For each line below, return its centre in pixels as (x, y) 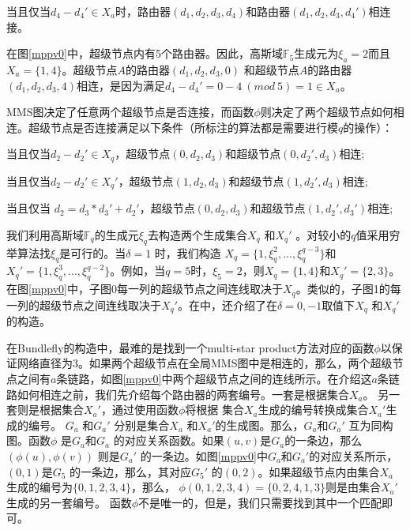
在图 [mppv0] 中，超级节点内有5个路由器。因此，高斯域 (145, 53)
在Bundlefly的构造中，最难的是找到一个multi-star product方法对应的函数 (190, 347)
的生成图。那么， (260, 425)
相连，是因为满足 (121, 85)
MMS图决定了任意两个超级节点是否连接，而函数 (130, 112)
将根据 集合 (214, 410)
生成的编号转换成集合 (313, 410)
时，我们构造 (188, 252)
